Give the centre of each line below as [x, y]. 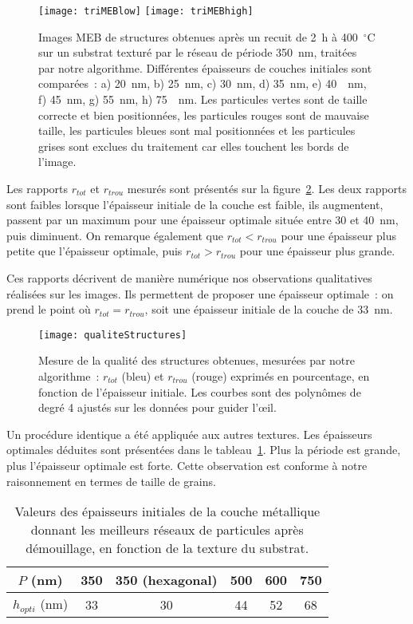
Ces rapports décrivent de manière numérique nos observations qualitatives [189, 277]
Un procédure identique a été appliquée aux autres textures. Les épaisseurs [189, 434]
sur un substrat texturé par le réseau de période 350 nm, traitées [198, 52]
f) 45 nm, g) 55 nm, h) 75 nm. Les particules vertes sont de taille [203, 99]
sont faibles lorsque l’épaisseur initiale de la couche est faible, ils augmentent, [195, 204]
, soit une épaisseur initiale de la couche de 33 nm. [269, 309]
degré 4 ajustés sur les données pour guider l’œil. [157, 407]
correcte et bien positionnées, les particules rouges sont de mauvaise [204, 115]
